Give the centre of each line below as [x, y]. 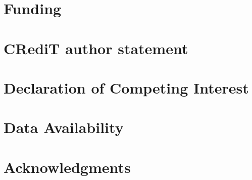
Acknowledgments [67, 167]
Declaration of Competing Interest [126, 87]
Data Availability [64, 127]
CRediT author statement [96, 48]
